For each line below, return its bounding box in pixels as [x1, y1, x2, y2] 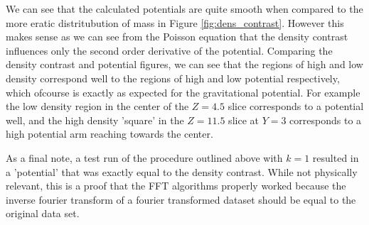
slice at [228, 112, 259, 127]
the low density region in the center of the [6, 99, 189, 114]
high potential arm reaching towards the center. [6, 126, 213, 141]
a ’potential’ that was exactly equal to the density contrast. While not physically [6, 164, 358, 179]
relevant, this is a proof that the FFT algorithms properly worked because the [6, 178, 346, 193]
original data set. [6, 206, 80, 221]
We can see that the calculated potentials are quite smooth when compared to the [6, 1, 363, 16]
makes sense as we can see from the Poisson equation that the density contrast [6, 29, 348, 44]
